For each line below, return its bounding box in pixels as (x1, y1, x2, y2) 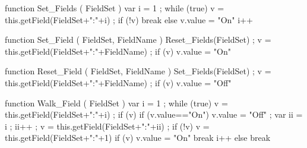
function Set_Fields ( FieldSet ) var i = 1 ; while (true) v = (5, 2, 224, 14)
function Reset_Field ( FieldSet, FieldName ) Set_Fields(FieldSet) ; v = (5, 65, 271, 77)
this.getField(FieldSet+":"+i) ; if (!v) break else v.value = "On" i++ (5, 13, 253, 26)
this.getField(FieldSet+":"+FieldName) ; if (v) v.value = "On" (5, 45, 231, 57)
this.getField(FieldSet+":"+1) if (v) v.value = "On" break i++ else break (5, 131, 271, 144)
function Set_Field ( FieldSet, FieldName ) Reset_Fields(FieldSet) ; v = (5, 33, 271, 46)
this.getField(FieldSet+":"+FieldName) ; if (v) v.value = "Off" (5, 76, 232, 89)
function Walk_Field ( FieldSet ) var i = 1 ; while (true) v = (5, 96, 228, 109)
